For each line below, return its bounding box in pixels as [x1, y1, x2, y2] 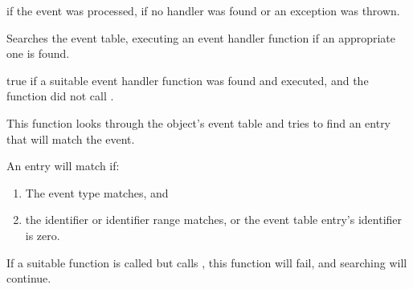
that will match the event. [6, 130, 135, 147]
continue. [6, 270, 51, 287]
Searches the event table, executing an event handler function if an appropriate [6, 29, 396, 46]
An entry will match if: [6, 157, 120, 174]
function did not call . [6, 88, 114, 104]
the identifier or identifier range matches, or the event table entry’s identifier [25, 211, 403, 228]
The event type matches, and [25, 184, 169, 201]
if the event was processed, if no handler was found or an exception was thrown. [6, 2, 400, 18]
